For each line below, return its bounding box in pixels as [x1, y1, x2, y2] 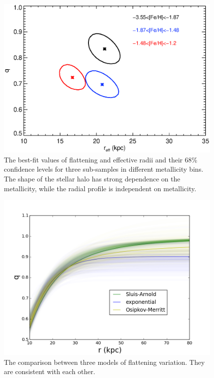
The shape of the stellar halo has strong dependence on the [4, 173, 180, 183]
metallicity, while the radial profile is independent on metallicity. [4, 183, 196, 193]
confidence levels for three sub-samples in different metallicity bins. [4, 164, 203, 174]
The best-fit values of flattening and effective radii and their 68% [4, 154, 197, 164]
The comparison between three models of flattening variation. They [4, 357, 205, 367]
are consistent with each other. [4, 366, 95, 377]
